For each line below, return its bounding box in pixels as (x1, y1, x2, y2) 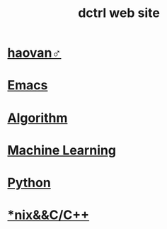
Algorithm (7, 110, 68, 125)
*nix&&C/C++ (7, 207, 90, 223)
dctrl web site (77, 5, 161, 21)
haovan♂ (7, 45, 62, 61)
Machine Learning (7, 142, 117, 158)
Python (7, 174, 51, 191)
